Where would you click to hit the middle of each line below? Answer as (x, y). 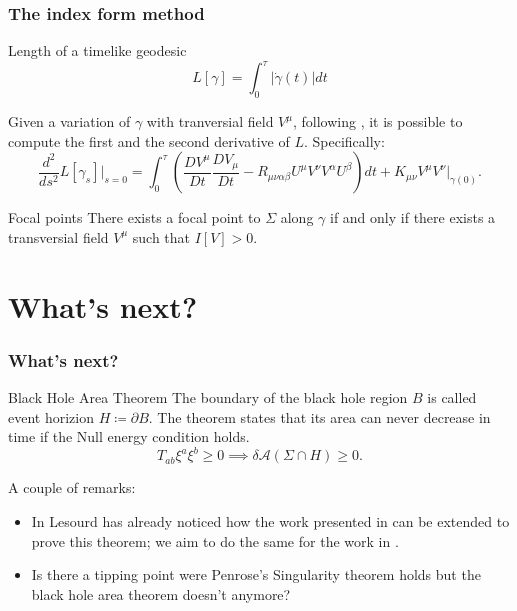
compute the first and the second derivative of (149, 140)
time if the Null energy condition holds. (129, 436)
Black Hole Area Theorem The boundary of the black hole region (208, 397)
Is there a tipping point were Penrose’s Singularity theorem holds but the (256, 574)
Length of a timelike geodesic (97, 50)
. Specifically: (344, 140)
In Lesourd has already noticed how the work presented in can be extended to (270, 520)
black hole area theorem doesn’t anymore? (161, 593)
